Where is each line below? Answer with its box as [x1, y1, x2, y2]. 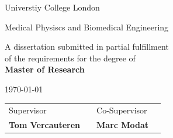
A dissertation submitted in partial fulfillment [5, 40, 169, 53]
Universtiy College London [5, 1, 100, 13]
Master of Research [5, 63, 85, 75]
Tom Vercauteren [9, 119, 81, 131]
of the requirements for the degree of [5, 51, 136, 64]
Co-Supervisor [96, 104, 147, 116]
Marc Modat [96, 119, 149, 131]
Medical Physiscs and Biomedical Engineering [5, 20, 169, 33]
